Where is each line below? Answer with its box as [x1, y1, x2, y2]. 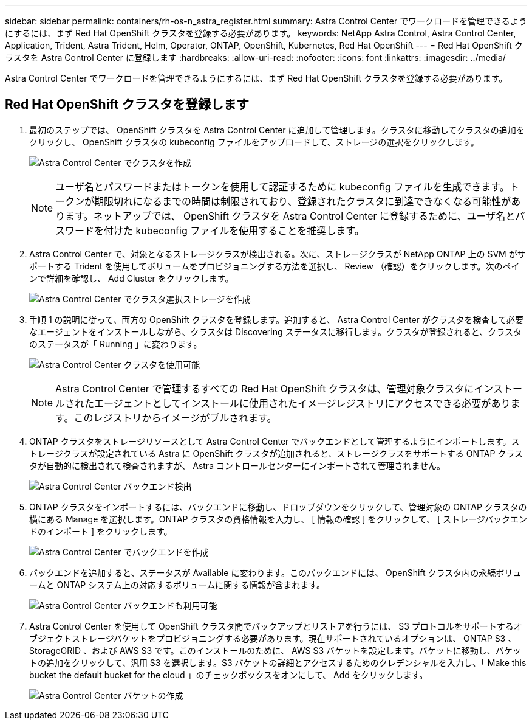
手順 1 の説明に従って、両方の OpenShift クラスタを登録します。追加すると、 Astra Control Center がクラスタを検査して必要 [29, 314, 524, 325]
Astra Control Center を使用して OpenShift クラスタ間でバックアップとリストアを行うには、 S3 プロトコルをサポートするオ [29, 620, 522, 631]
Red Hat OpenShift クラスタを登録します [5, 97, 250, 113]
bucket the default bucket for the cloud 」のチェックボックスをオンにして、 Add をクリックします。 [29, 669, 428, 680]
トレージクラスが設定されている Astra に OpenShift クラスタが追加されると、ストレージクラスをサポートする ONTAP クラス [29, 448, 523, 459]
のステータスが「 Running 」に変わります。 [29, 338, 202, 349]
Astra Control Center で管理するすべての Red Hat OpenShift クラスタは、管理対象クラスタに [55, 382, 474, 395]
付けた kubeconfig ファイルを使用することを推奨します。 [104, 224, 364, 237]
